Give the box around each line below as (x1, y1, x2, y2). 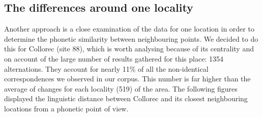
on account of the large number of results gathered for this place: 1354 (4, 53, 223, 64)
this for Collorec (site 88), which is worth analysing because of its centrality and (4, 43, 254, 54)
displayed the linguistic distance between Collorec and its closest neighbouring (4, 93, 248, 104)
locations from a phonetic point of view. (4, 103, 129, 113)
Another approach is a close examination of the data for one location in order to (4, 23, 254, 34)
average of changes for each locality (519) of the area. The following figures (4, 83, 238, 94)
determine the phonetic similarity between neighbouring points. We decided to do (4, 33, 258, 44)
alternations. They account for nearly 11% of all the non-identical (4, 63, 209, 74)
